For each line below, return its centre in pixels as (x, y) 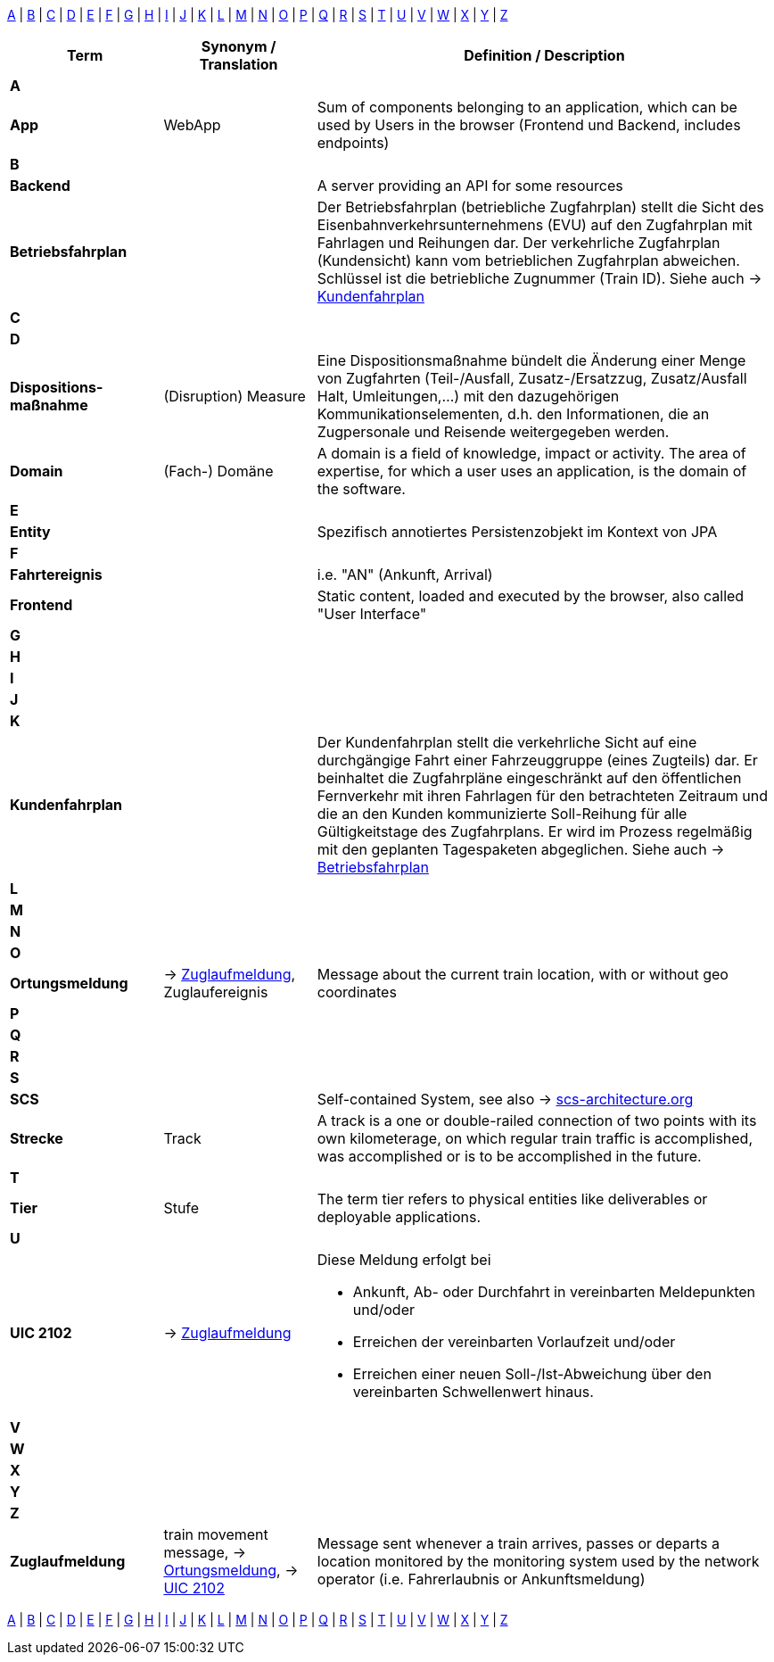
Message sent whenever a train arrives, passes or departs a (518, 1543)
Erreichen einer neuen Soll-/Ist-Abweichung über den (532, 1374)
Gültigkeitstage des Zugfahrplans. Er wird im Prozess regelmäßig (535, 831)
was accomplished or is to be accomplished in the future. (509, 1156)
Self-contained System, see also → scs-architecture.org (505, 1099)
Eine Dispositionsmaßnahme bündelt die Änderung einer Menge (531, 360)
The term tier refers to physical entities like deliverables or (512, 1199)
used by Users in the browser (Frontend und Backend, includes (529, 125)
